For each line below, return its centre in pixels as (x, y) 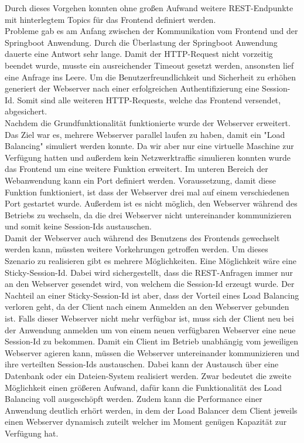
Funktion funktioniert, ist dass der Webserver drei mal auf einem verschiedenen (147, 192)
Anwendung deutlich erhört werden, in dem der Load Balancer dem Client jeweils (151, 410)
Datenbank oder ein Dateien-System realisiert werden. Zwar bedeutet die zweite (148, 376)
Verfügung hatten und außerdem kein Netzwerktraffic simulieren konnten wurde (148, 157)
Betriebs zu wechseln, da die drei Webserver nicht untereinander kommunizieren (148, 214)
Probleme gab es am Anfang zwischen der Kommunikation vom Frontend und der (151, 31)
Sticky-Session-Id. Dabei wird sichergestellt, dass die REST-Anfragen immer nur (149, 272)
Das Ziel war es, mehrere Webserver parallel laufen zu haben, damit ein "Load (145, 134)
